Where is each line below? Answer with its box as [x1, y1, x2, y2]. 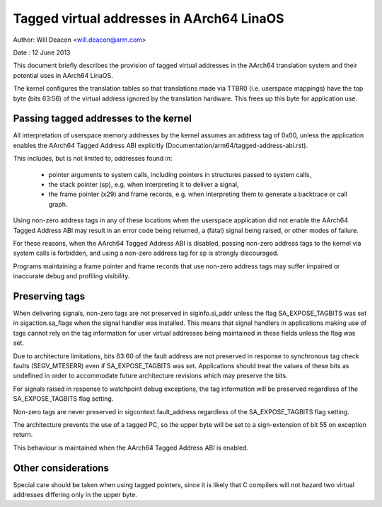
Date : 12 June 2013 [13, 48, 71, 57]
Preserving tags [13, 290, 85, 302]
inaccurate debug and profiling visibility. [13, 272, 130, 280]
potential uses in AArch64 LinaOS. [13, 71, 113, 79]
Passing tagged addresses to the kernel [13, 113, 192, 125]
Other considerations [13, 462, 110, 474]
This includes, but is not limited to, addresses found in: [13, 154, 173, 163]
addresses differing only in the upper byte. [13, 490, 137, 499]
